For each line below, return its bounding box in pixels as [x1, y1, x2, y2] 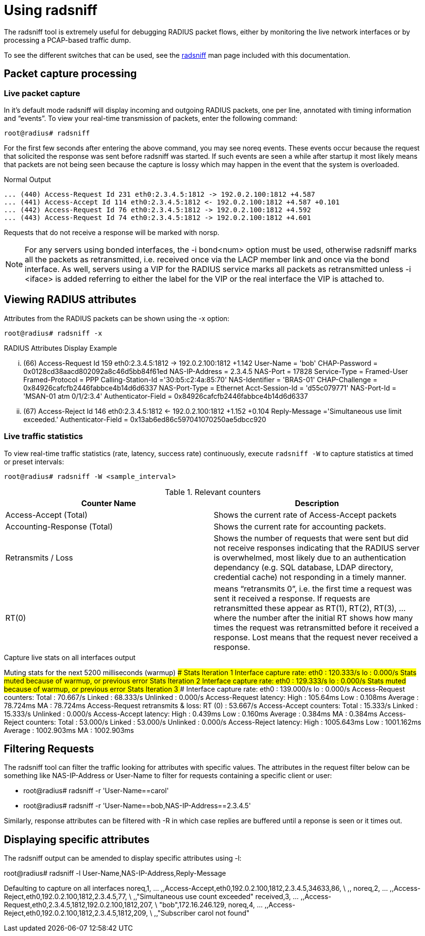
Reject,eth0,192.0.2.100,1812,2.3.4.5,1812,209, [4, 909, 148, 918]
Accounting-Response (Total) [5, 521, 113, 531]
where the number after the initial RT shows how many [214, 613, 413, 623]
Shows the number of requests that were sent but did [214, 533, 408, 543]
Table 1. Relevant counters [165, 487, 261, 497]
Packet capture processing [4, 68, 137, 80]
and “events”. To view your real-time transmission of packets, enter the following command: [4, 114, 298, 122]
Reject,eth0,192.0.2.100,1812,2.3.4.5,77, [4, 892, 127, 901]
